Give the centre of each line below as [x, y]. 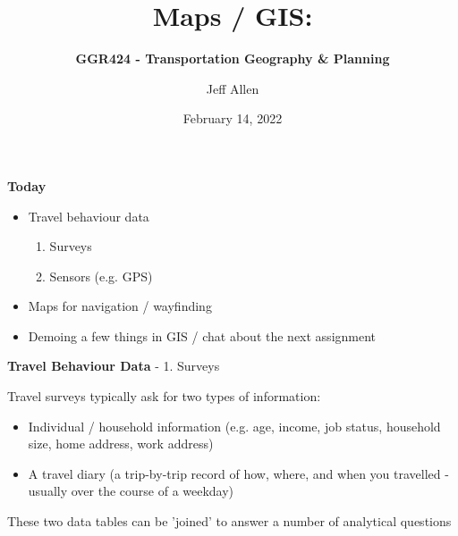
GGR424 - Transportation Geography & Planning [233, 59]
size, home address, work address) [121, 444]
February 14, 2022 [233, 118]
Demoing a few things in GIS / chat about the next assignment [202, 335]
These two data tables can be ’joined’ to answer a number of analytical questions [229, 521]
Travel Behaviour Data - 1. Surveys [114, 366]
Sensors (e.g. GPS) [101, 276]
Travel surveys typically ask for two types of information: [164, 396]
